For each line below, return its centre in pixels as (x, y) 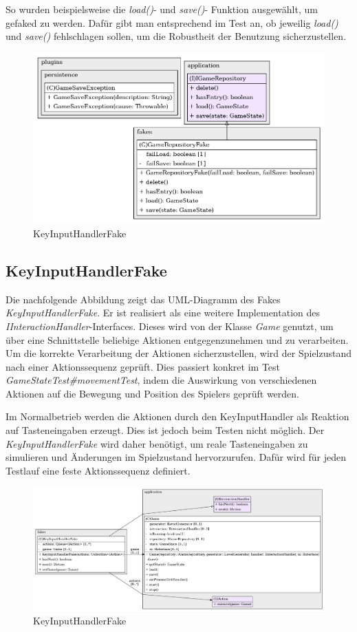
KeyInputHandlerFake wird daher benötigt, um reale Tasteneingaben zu (157, 443)
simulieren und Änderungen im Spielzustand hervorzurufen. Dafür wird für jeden (176, 457)
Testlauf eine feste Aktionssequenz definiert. (98, 470)
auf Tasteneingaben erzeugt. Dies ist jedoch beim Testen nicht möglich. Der (165, 430)
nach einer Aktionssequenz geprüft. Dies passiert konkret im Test (143, 366)
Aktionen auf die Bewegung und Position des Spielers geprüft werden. (152, 393)
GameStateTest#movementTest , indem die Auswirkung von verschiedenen (161, 380)
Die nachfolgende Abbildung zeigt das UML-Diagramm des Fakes (143, 299)
